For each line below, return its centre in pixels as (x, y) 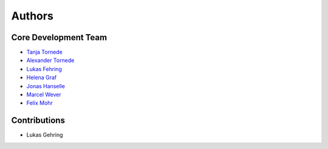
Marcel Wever (44, 95)
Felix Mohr (39, 103)
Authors (32, 16)
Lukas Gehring (45, 135)
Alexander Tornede (50, 60)
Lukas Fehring (44, 69)
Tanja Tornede (45, 52)
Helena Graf (42, 78)
